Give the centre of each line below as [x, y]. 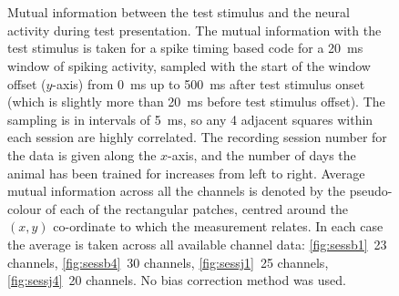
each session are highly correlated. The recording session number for [197, 137]
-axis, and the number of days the [262, 154]
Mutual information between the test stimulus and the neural [179, 12]
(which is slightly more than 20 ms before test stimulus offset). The [196, 102]
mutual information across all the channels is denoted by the [176, 191]
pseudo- [371, 191]
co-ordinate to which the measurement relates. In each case [218, 226]
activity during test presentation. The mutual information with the [194, 30]
